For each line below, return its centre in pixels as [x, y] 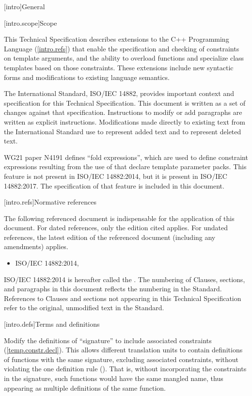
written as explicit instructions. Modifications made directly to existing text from [125, 121]
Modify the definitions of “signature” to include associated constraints [108, 340]
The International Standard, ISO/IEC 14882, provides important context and [119, 93]
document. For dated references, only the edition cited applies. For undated [116, 228]
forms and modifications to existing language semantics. [87, 77]
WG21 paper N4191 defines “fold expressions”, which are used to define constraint [126, 157]
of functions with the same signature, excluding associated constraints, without [121, 359]
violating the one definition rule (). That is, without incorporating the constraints [125, 369]
